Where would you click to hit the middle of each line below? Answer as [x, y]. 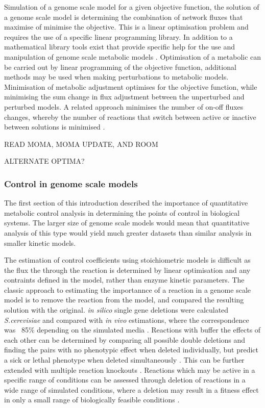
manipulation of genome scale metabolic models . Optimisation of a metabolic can [133, 56]
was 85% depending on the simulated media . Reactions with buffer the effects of [132, 330]
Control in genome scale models [71, 183]
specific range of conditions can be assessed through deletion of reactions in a [125, 380]
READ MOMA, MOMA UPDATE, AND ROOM [81, 144]
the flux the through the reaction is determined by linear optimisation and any [127, 270]
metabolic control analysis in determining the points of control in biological [122, 212]
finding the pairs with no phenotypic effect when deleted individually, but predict [131, 350]
